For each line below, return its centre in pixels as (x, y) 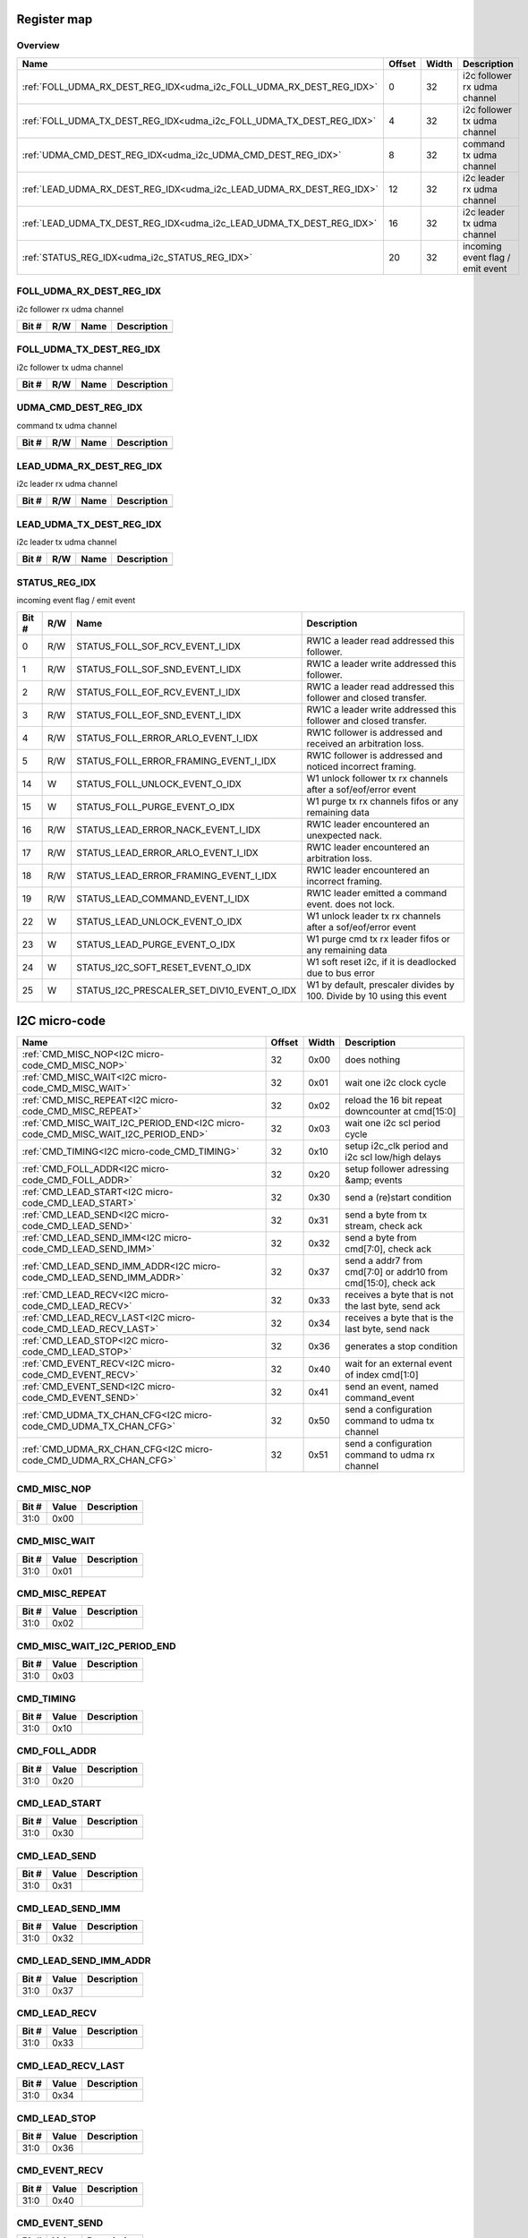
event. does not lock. (351, 904)
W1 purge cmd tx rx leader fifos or (379, 938)
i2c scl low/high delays (393, 1157)
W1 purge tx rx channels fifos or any (383, 801)
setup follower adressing (397, 1169)
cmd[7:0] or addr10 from (396, 1272)
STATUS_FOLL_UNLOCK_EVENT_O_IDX (159, 783)
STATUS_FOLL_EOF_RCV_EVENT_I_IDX (158, 692)
